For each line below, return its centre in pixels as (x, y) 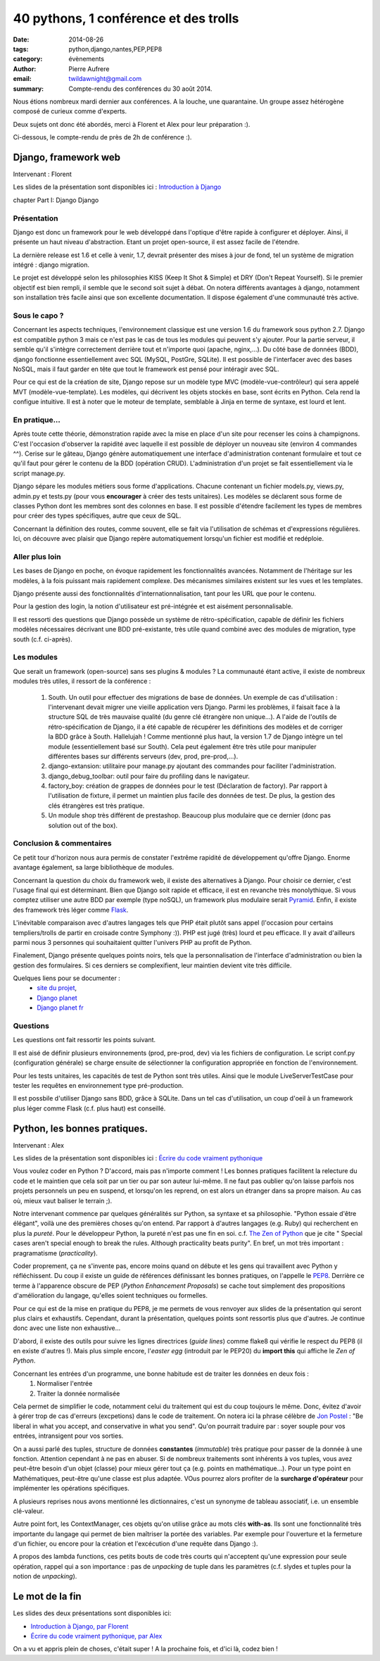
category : (28, 59)
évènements (87, 59)
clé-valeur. (28, 1511)
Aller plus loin (37, 556)
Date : (21, 39)
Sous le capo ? (38, 315)
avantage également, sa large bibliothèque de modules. (94, 867)
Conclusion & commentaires (62, 844)
